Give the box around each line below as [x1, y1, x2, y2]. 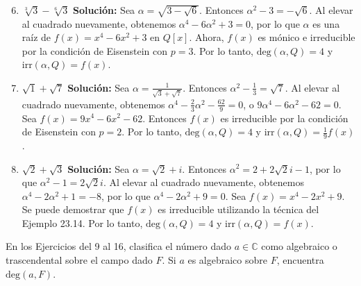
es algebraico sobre [187, 253, 267, 267]
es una [312, 16, 340, 31]
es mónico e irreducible [258, 30, 355, 44]
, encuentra [276, 253, 324, 267]
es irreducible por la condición [220, 110, 349, 125]
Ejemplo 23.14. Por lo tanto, [22, 215, 143, 230]
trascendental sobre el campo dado [6, 253, 153, 267]
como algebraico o [261, 239, 337, 253]
